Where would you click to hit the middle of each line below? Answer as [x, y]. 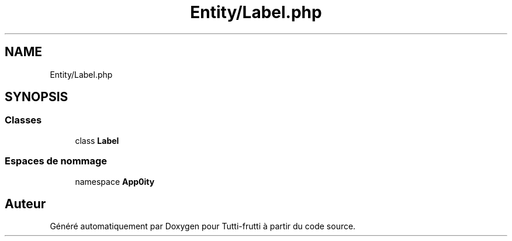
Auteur [25, 204]
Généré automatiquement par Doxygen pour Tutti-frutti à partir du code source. [203, 226]
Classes [23, 120]
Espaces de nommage [56, 161]
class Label [97, 140]
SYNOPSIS [37, 97]
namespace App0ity [115, 181]
